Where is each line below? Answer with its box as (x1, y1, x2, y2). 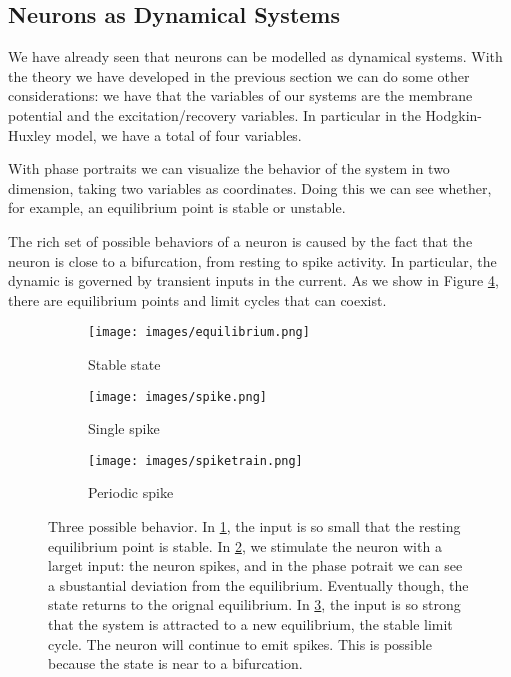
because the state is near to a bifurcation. (48, 653, 303, 674)
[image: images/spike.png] (88, 389, 267, 404)
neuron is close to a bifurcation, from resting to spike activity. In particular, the (8, 250, 497, 271)
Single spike (88, 418, 160, 439)
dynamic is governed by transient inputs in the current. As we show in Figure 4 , (8, 270, 499, 291)
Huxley (8, 124, 52, 145)
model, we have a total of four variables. (55, 124, 302, 145)
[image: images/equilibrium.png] (88, 325, 310, 340)
